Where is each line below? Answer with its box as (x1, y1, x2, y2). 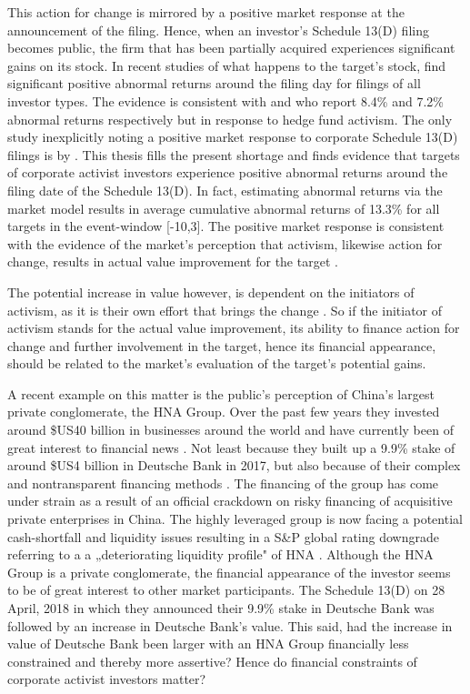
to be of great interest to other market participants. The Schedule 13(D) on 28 (7, 580, 445, 599)
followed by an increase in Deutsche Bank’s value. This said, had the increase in (7, 616, 453, 635)
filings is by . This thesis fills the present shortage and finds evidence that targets (7, 145, 460, 164)
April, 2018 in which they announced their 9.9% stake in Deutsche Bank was (7, 598, 435, 617)
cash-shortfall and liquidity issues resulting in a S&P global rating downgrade (7, 527, 439, 546)
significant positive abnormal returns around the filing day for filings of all (7, 74, 421, 93)
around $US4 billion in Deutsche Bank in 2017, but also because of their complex (7, 456, 461, 475)
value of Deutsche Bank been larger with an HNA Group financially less (7, 634, 409, 653)
